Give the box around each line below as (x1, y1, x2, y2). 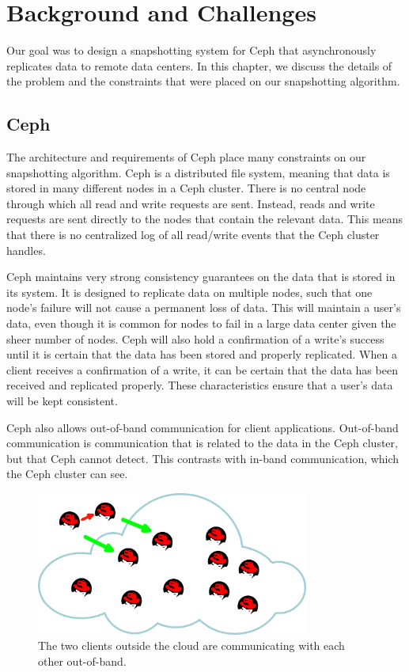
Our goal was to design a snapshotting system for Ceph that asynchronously (6, 42, 377, 59)
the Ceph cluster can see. (6, 465, 128, 482)
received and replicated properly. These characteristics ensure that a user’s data (6, 377, 393, 393)
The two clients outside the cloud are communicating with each (38, 637, 345, 654)
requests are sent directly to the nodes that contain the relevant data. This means (6, 211, 403, 227)
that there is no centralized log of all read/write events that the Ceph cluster (6, 226, 380, 243)
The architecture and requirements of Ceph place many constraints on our (6, 149, 366, 165)
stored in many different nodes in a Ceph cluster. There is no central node (6, 180, 366, 196)
